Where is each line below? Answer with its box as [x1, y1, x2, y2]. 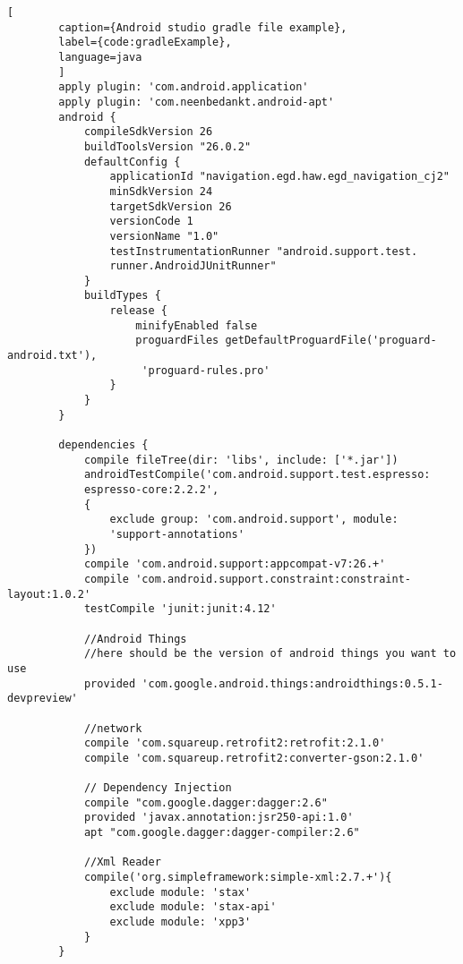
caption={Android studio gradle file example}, [58, 21, 347, 34]
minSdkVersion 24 [109, 184, 213, 198]
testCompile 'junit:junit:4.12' [83, 602, 277, 616]
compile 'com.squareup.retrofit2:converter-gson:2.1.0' [83, 751, 424, 764]
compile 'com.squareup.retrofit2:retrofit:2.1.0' [83, 737, 386, 750]
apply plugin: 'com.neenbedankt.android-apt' [58, 95, 335, 108]
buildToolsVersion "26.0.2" [83, 140, 252, 153]
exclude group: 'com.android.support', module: [109, 513, 399, 526]
